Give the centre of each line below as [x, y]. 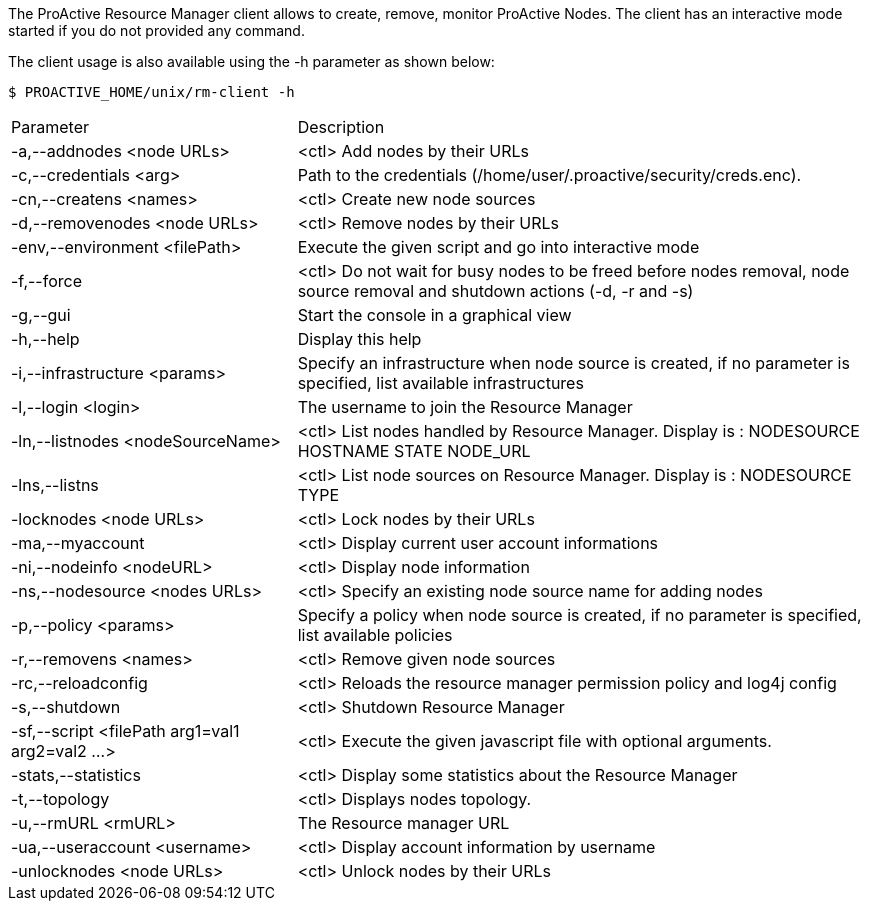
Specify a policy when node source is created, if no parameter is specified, [579, 615]
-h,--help [45, 339]
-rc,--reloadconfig [79, 683]
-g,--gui [41, 315]
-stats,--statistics [76, 775]
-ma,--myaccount [78, 543]
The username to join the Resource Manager [465, 407]
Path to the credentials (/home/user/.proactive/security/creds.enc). [549, 175]
